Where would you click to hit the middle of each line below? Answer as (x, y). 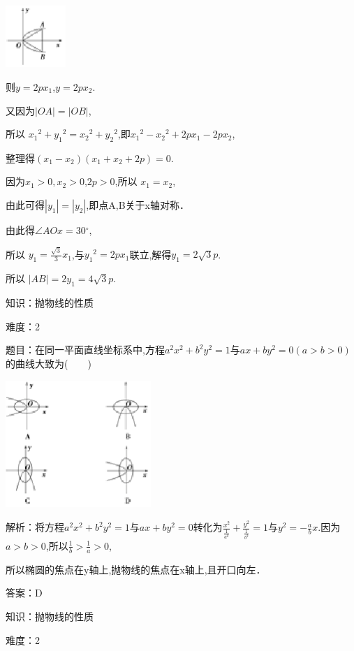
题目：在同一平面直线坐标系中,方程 (85, 350)
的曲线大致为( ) (49, 363)
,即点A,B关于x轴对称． (138, 205)
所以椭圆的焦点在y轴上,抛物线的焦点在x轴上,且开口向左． (136, 569)
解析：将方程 (35, 527)
